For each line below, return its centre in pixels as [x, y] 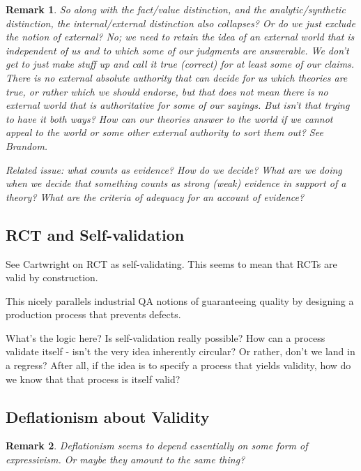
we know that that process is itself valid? [93, 379]
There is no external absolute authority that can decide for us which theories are [177, 77]
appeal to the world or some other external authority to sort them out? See [164, 132]
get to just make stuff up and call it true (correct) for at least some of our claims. [180, 64]
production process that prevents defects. [93, 314]
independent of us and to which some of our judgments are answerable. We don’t [177, 50]
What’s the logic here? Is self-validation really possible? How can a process [166, 337]
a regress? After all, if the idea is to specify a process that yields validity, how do [178, 365]
